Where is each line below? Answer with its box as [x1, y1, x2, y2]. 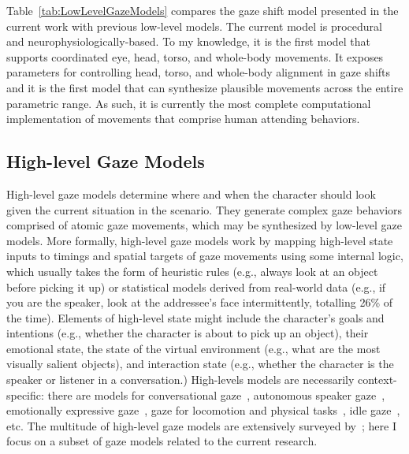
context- [357, 371, 397, 388]
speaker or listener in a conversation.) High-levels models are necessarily [6, 371, 355, 388]
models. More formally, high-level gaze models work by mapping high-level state [6, 232, 393, 248]
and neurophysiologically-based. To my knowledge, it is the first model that [6, 33, 371, 50]
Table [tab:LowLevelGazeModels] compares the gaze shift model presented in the [6, 2, 399, 18]
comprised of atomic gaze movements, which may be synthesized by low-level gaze [6, 217, 402, 233]
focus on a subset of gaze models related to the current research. [6, 433, 318, 449]
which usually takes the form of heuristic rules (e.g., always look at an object [6, 262, 378, 279]
